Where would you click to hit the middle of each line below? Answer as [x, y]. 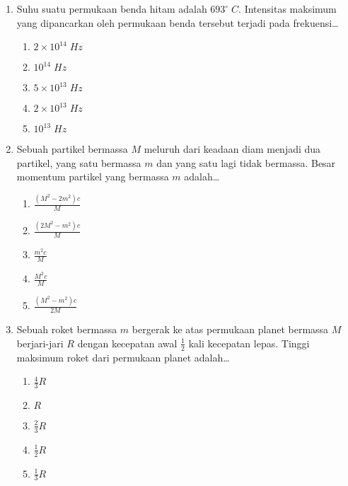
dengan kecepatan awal [127, 343]
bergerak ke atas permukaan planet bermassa [230, 329]
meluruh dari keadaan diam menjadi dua [232, 149]
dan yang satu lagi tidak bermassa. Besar [246, 162]
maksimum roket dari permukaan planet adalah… [123, 357]
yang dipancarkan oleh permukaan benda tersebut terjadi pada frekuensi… [178, 22]
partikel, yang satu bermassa [79, 162]
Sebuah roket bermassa [67, 329]
